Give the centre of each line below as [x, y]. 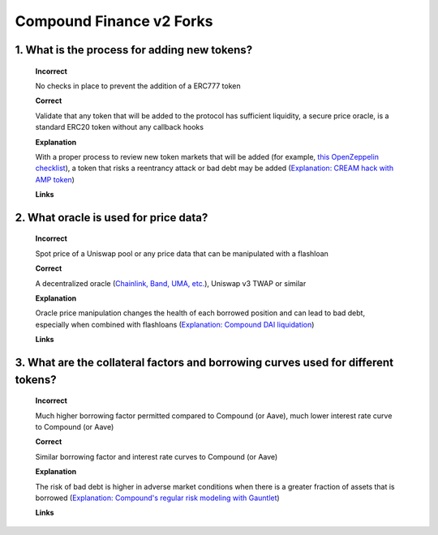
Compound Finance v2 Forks [114, 21]
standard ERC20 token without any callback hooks [120, 127]
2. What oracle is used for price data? [112, 218]
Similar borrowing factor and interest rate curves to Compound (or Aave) [157, 456]
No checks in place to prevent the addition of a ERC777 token [138, 86]
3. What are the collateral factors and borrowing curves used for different [204, 363]
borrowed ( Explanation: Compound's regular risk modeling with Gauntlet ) [157, 498]
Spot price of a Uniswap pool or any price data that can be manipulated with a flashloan [182, 253]
